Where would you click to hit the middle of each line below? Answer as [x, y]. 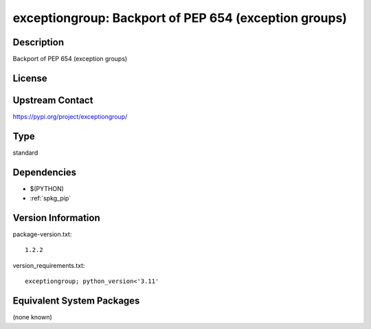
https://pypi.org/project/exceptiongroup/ [70, 116]
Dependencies [45, 172]
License [30, 78]
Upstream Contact [53, 100]
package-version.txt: [42, 234]
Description [38, 42]
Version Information [56, 218]
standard [25, 152]
